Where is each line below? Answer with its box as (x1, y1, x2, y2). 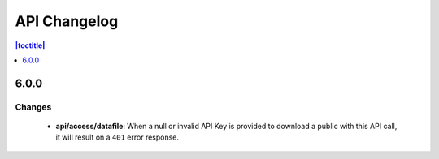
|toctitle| (15, 41, 46, 50)
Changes (15, 101, 52, 113)
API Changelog (15, 12, 119, 30)
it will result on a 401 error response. (55, 132, 179, 142)
